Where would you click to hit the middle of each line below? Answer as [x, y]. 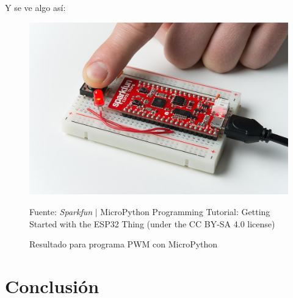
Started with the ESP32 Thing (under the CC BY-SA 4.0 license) [152, 223]
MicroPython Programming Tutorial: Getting [185, 211]
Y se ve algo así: [35, 7]
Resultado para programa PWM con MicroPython [124, 244]
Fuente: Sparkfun [61, 211]
